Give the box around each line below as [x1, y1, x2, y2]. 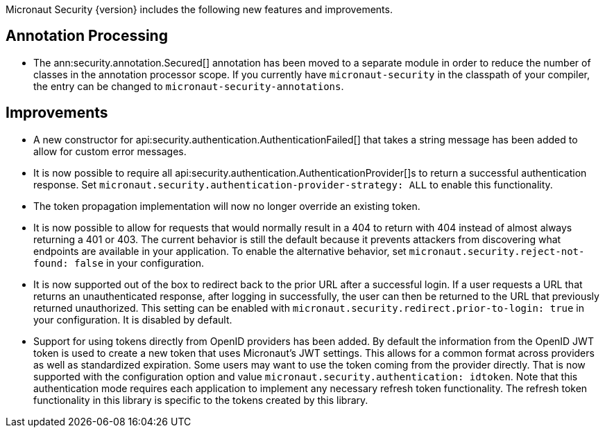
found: [33, 257, 69, 269]
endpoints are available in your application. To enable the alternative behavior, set [33, 245, 407, 257]
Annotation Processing [6, 27, 168, 45]
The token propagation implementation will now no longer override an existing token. [33, 200, 420, 212]
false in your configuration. [74, 256, 205, 269]
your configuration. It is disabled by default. [33, 313, 232, 326]
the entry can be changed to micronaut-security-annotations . [33, 80, 344, 92]
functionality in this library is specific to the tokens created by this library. [33, 394, 368, 406]
